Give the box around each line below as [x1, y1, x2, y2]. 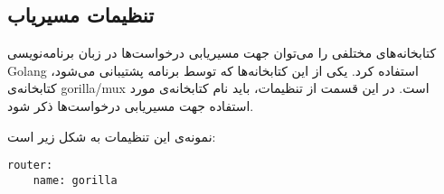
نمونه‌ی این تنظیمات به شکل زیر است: [7, 126, 216, 145]
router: [7, 159, 53, 172]
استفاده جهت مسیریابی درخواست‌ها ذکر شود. [7, 96, 254, 115]
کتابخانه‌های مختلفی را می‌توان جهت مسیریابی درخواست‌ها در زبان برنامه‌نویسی [7, 43, 437, 62]
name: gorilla [33, 173, 118, 187]
